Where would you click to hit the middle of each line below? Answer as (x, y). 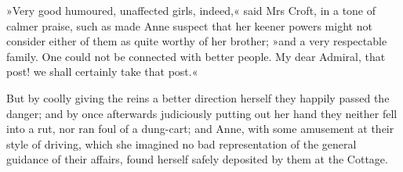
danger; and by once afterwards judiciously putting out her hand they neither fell (202, 113)
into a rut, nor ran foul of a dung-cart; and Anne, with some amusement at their (200, 129)
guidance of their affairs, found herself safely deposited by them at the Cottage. (197, 159)
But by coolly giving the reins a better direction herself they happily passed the (198, 97)
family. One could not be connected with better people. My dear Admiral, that (196, 56)
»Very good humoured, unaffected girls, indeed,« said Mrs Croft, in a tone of (191, 10)
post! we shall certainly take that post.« (102, 72)
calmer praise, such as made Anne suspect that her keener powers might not (189, 25)
